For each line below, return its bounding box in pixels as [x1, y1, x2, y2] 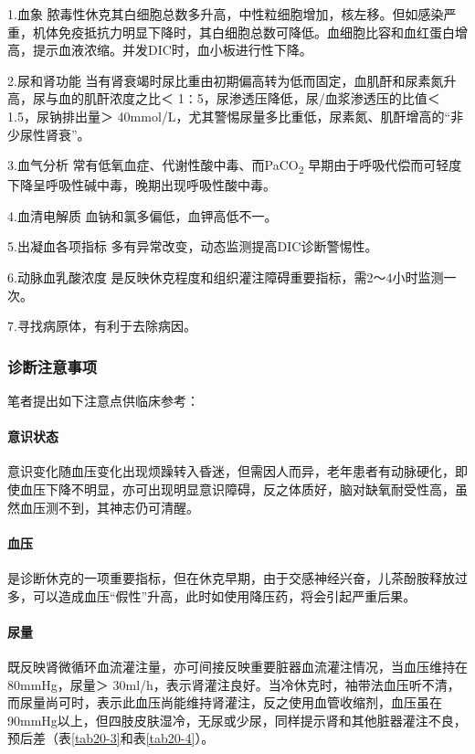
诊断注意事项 [7, 355, 98, 377]
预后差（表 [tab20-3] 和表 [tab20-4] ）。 [7, 728, 215, 748]
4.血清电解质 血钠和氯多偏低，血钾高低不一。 [7, 206, 278, 225]
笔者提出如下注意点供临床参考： [7, 391, 199, 410]
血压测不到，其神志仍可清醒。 [19, 497, 199, 516]
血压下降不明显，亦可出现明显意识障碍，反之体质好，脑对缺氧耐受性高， [19, 480, 455, 499]
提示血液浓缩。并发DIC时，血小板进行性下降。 [32, 40, 312, 59]
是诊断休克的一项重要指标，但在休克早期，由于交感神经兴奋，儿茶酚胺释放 [7, 568, 455, 588]
